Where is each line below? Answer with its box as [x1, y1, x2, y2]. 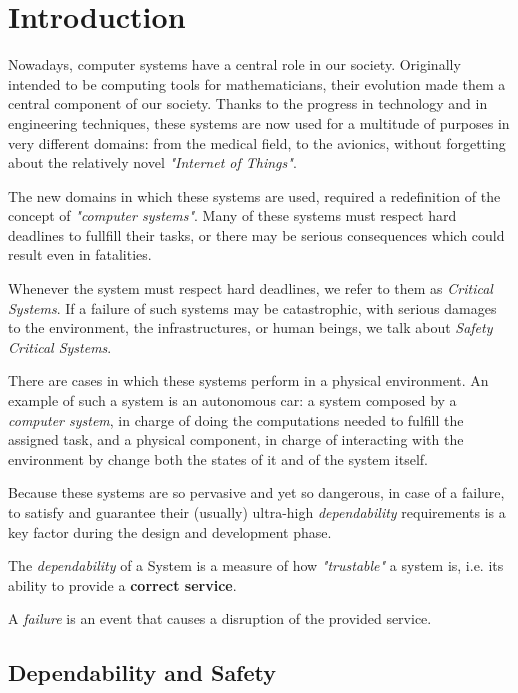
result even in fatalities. [8, 244, 152, 265]
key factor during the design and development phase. [8, 521, 332, 542]
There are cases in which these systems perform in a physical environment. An [8, 370, 489, 391]
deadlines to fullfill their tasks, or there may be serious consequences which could [8, 224, 505, 245]
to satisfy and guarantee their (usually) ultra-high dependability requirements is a [8, 502, 506, 522]
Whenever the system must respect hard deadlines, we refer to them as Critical [8, 278, 493, 299]
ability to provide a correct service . [8, 574, 237, 595]
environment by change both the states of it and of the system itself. [8, 448, 429, 469]
